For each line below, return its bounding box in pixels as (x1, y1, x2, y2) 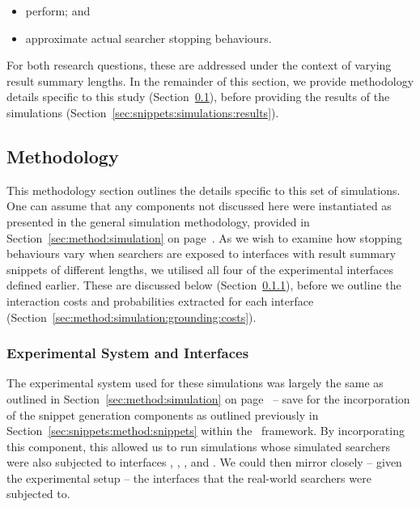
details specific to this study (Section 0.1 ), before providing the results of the (6, 88, 390, 105)
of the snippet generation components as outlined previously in (6, 406, 319, 423)
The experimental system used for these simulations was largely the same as (6, 374, 384, 391)
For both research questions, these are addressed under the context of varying (6, 57, 392, 74)
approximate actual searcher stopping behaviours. (25, 29, 272, 46)
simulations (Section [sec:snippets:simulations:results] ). (6, 104, 279, 120)
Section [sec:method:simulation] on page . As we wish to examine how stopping (6, 229, 402, 246)
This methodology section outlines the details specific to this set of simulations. (6, 181, 401, 198)
